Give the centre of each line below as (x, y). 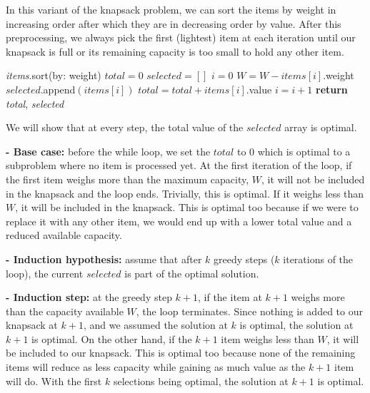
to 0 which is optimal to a (294, 151)
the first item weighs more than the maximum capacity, (127, 179)
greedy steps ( (244, 259)
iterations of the (318, 259)
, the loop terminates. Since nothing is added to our (249, 311)
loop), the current (45, 273)
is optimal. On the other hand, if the (112, 338)
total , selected (35, 103)
